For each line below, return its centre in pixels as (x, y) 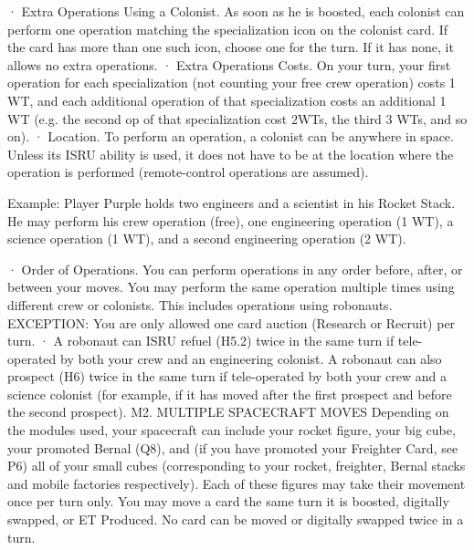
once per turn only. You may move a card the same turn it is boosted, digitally (228, 501)
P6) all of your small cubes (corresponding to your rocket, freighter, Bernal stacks (237, 466)
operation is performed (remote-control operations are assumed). (188, 172)
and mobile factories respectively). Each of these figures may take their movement (237, 483)
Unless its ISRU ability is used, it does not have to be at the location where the (231, 154)
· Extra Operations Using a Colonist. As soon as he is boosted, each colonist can (236, 11)
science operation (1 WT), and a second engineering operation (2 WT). (207, 239)
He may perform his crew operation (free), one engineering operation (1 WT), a (231, 220)
